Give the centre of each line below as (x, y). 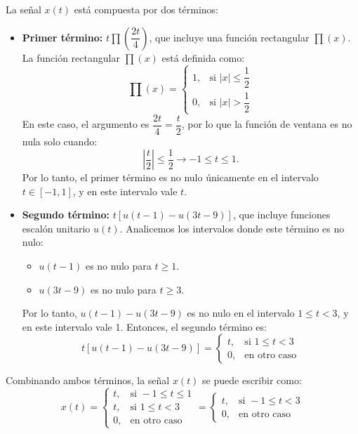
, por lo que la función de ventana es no (267, 124)
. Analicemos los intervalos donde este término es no (232, 228)
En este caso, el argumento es (86, 124)
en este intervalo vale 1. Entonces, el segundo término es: (144, 326)
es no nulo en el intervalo (241, 313)
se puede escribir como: (252, 380)
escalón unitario (56, 228)
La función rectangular (71, 57)
